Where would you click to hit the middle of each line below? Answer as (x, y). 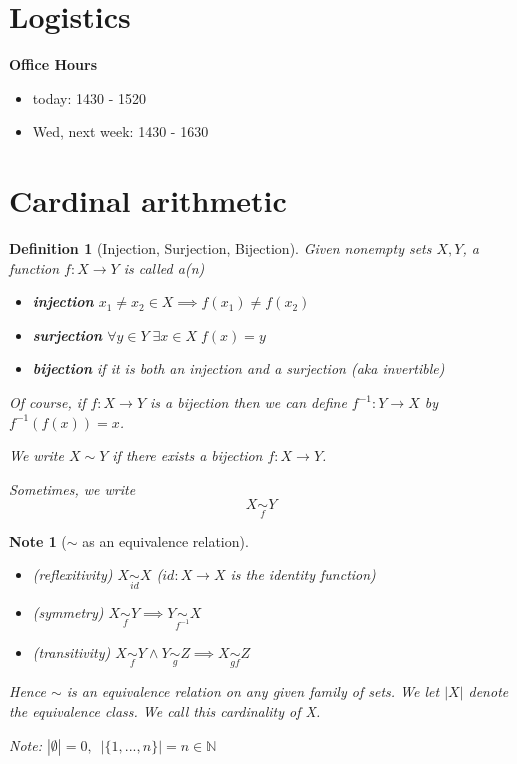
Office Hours (53, 64)
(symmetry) (68, 612)
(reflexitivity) (72, 574)
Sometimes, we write (72, 488)
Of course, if (47, 402)
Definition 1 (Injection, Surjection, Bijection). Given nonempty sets (220, 248)
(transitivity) (71, 652)
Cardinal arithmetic (148, 200)
